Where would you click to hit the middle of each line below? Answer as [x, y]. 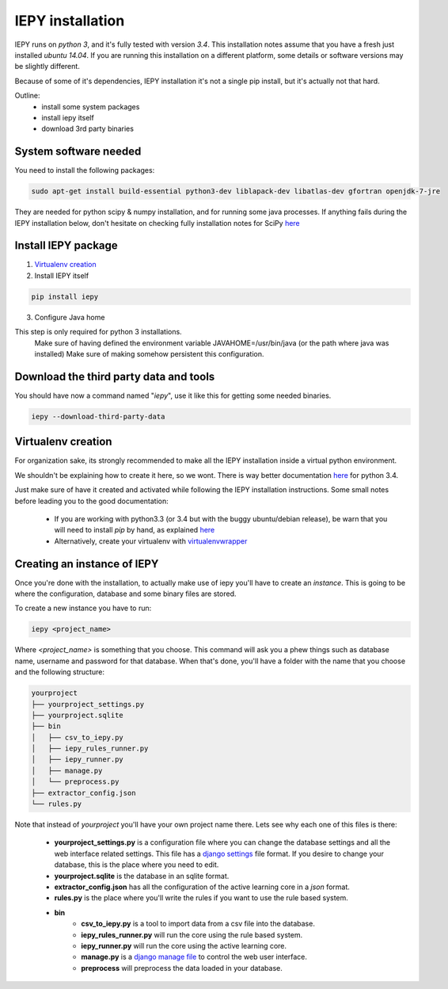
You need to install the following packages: [85, 170]
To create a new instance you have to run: [83, 608]
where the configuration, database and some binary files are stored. [125, 594]
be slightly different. [47, 67]
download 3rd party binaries [88, 129]
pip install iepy [65, 296]
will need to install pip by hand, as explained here [135, 530]
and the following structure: [59, 672]
